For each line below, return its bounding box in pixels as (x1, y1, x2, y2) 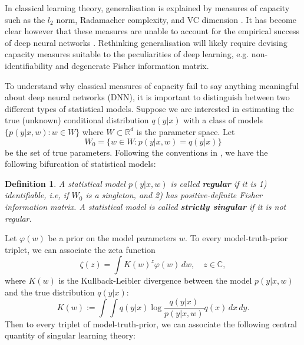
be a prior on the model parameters (48, 232, 177, 244)
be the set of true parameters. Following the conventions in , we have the (5, 146, 268, 158)
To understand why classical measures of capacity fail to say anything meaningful (5, 79, 299, 91)
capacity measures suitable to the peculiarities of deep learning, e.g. (5, 48, 249, 60)
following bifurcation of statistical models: (5, 157, 156, 170)
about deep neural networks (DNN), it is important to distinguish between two (5, 91, 290, 103)
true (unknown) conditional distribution (5, 114, 149, 126)
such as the (5, 13, 45, 25)
